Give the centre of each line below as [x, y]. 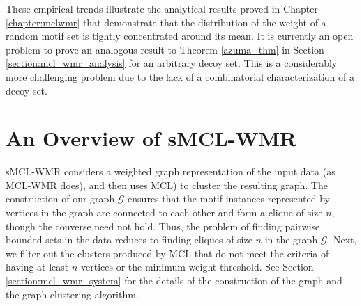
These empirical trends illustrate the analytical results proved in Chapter [162, 8]
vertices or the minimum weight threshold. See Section [197, 267]
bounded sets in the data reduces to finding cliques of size [129, 240]
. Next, [342, 240]
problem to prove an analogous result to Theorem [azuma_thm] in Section [165, 49]
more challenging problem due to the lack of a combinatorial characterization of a [180, 76]
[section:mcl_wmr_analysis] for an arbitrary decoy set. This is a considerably [172, 63]
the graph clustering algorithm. [72, 294]
